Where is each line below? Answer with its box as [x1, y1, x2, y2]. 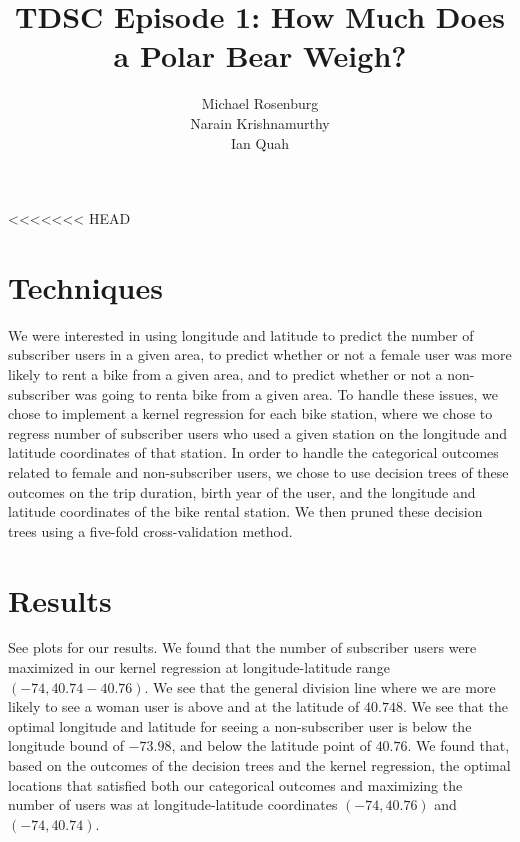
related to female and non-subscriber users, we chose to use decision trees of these [8, 461, 509, 482]
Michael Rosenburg [201, 93, 319, 114]
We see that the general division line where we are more [153, 676, 496, 697]
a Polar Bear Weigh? [113, 35, 407, 76]
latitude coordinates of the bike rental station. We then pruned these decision [8, 501, 483, 522]
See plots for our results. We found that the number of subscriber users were [8, 637, 477, 658]
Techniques [8, 266, 163, 307]
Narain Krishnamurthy [190, 112, 330, 133]
